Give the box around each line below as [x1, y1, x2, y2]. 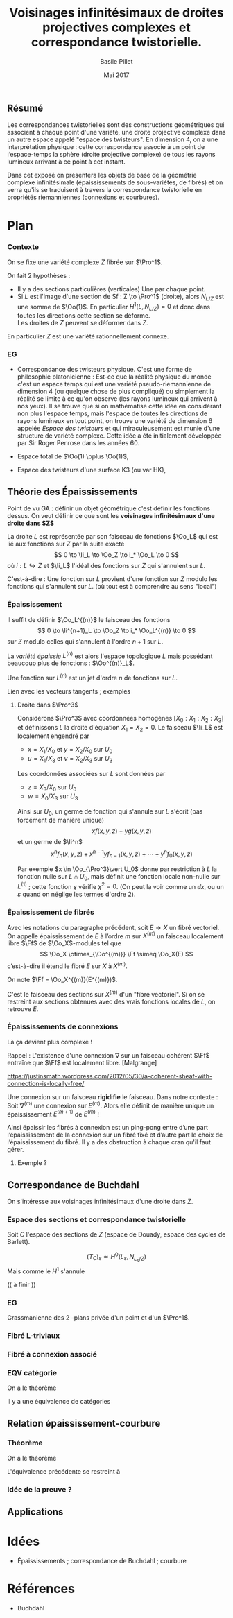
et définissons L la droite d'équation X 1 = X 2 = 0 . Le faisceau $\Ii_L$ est [17, 723, 223, 733]
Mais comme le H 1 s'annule [7, 1266, 85, 1275]
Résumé [7, 102, 44, 114]
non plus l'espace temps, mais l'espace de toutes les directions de [17, 409, 208, 418]
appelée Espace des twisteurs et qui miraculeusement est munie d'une [17, 424, 221, 433]
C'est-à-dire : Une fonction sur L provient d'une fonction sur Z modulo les [7, 575, 218, 583]
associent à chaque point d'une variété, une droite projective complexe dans [7, 128, 226, 137]
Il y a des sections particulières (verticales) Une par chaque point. [17, 284, 206, 293]
